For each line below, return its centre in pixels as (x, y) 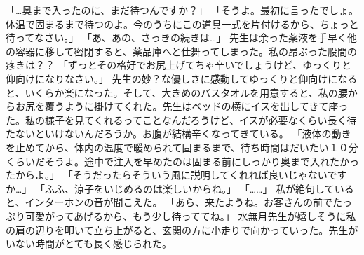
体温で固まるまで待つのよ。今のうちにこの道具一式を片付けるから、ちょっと (182, 23)
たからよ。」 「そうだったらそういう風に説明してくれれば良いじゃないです (176, 175)
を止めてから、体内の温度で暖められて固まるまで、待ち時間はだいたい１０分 (182, 147)
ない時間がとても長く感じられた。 (93, 243)
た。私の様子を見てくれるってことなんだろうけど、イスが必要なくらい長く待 (181, 119)
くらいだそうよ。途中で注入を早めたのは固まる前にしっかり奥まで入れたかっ (182, 161)
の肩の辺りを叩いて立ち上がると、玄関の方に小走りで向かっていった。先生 (177, 229)
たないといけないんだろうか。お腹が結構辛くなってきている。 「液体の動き (178, 133)
